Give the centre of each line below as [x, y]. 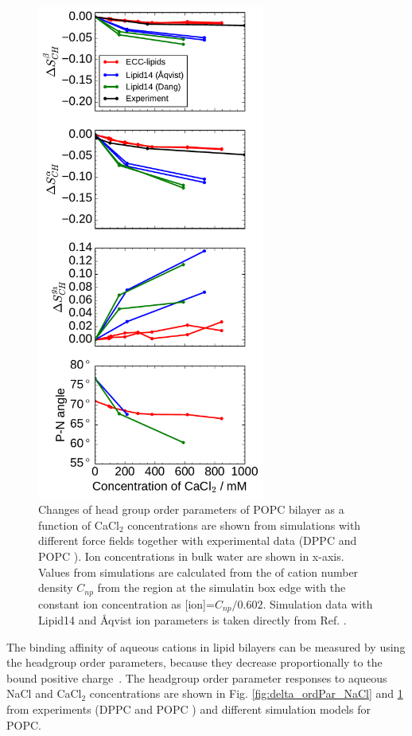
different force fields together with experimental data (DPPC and [198, 540]
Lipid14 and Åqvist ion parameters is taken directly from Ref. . [192, 620]
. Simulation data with [318, 603]
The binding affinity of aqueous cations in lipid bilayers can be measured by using [206, 646]
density [56, 587]
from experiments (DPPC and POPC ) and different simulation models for [189, 709]
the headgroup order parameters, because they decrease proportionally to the [194, 662]
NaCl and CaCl [44, 693]
